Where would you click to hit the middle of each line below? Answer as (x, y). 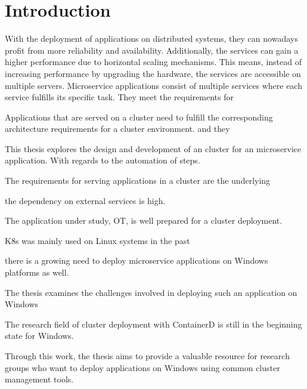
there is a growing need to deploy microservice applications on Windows (137, 260)
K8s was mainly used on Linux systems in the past (97, 240)
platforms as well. (37, 272)
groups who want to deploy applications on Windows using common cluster (142, 367)
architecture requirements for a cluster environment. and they (117, 129)
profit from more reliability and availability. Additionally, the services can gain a (152, 50)
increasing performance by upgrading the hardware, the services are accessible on (153, 73)
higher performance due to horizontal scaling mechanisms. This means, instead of (153, 62)
